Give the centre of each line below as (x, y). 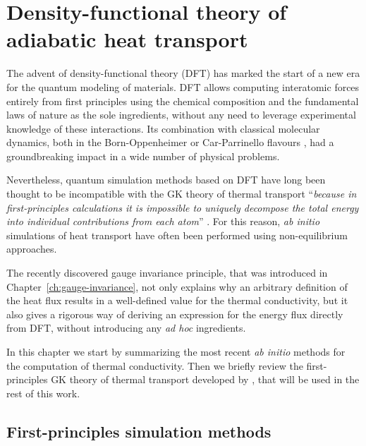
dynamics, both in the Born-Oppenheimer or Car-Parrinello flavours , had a (170, 142)
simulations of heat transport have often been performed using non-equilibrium (177, 235)
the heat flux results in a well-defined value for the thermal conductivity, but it (177, 300)
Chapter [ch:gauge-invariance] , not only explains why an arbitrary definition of (177, 286)
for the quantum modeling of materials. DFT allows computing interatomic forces (183, 86)
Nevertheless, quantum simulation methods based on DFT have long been (166, 180)
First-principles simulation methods (139, 431)
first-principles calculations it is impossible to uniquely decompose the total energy (183, 207)
